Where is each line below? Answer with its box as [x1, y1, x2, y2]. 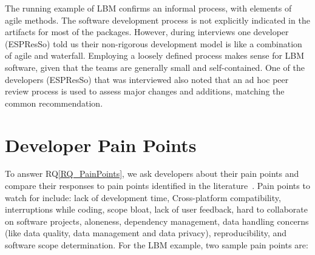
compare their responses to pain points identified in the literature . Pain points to [5, 179, 310, 192]
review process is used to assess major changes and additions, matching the [5, 85, 285, 98]
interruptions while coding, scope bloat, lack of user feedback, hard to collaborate [5, 203, 308, 216]
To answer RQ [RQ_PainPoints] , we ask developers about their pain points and [5, 167, 299, 180]
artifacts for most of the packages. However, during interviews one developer [5, 25, 289, 38]
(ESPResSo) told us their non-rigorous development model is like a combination [5, 37, 302, 50]
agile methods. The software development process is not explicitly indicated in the [5, 13, 310, 26]
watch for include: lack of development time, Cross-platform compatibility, [5, 191, 281, 204]
